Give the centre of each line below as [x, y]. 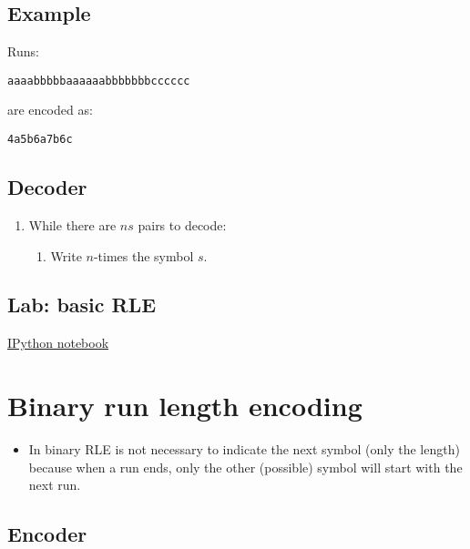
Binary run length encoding [185, 406]
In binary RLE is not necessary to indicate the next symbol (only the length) [244, 449]
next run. [55, 485]
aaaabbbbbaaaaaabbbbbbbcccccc [99, 81]
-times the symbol [143, 255]
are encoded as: [50, 110]
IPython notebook [58, 343]
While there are [72, 224]
